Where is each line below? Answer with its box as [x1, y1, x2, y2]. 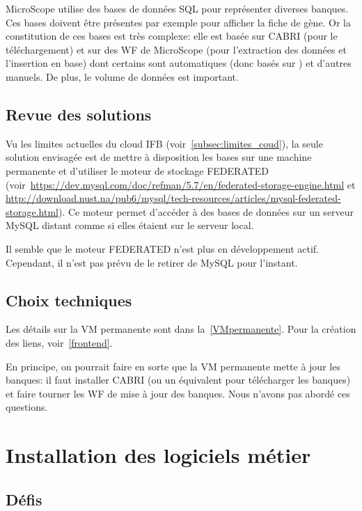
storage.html [6, 204, 58, 219]
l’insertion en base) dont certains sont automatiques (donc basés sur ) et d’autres [6, 56, 352, 70]
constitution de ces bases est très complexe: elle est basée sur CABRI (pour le [6, 29, 338, 43]
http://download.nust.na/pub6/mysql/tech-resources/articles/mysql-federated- [6, 191, 341, 205]
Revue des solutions [6, 103, 152, 125]
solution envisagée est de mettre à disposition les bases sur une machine [6, 150, 312, 164]
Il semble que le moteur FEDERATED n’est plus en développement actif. [6, 241, 320, 255]
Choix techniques [6, 289, 132, 310]
